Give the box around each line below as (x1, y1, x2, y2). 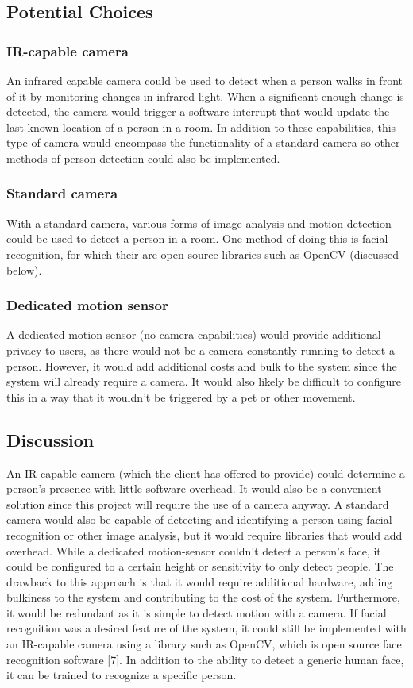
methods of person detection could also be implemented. (6, 149, 280, 166)
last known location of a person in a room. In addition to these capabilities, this (6, 118, 396, 135)
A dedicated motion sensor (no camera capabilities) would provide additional (6, 326, 381, 343)
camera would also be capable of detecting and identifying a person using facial (6, 511, 392, 528)
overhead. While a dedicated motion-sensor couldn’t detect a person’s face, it (6, 542, 381, 559)
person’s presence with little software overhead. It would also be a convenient (6, 480, 382, 497)
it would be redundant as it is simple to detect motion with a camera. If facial (6, 604, 387, 621)
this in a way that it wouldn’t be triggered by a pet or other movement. (6, 388, 356, 405)
